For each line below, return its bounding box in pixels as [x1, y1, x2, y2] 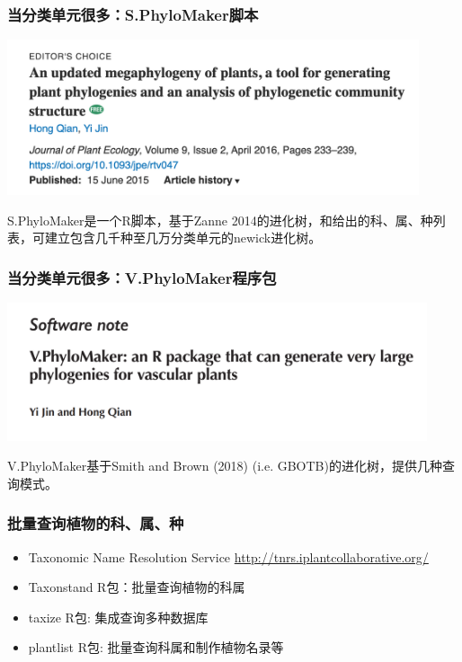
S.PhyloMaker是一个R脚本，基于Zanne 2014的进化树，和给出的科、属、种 [7, 210, 433, 229]
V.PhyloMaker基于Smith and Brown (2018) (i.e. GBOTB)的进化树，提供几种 [7, 456, 442, 475]
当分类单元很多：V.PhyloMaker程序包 [7, 266, 277, 288]
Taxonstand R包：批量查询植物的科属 [28, 578, 245, 596]
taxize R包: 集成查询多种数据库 [28, 607, 209, 626]
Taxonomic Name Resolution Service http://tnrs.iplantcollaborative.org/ [28, 547, 429, 566]
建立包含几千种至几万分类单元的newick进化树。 [44, 228, 322, 247]
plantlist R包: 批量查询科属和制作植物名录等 [28, 638, 284, 657]
